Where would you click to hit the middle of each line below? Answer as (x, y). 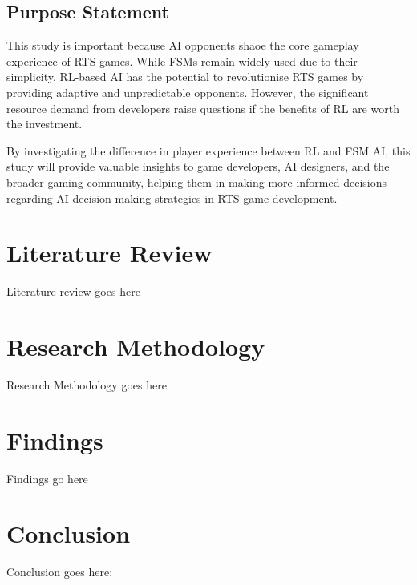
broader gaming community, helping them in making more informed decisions (196, 182)
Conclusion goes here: (60, 572)
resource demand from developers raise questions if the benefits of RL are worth (203, 108)
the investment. (45, 124)
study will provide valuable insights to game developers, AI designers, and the (198, 166)
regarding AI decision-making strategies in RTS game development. (172, 198)
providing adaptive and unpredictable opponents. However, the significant (188, 92)
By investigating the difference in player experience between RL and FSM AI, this (208, 150)
